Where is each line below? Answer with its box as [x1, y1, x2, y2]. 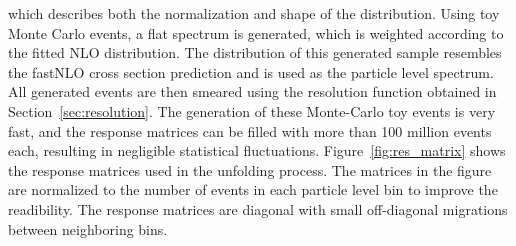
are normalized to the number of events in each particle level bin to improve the [8, 179, 498, 200]
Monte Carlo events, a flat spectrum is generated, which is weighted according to [8, 22, 504, 43]
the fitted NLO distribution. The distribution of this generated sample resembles [8, 42, 502, 63]
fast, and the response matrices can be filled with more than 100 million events [8, 120, 492, 141]
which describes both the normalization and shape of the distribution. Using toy [8, 3, 500, 23]
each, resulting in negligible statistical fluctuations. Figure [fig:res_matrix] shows [8, 140, 506, 161]
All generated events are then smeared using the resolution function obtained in [8, 81, 497, 102]
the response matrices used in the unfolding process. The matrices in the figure [8, 159, 492, 180]
